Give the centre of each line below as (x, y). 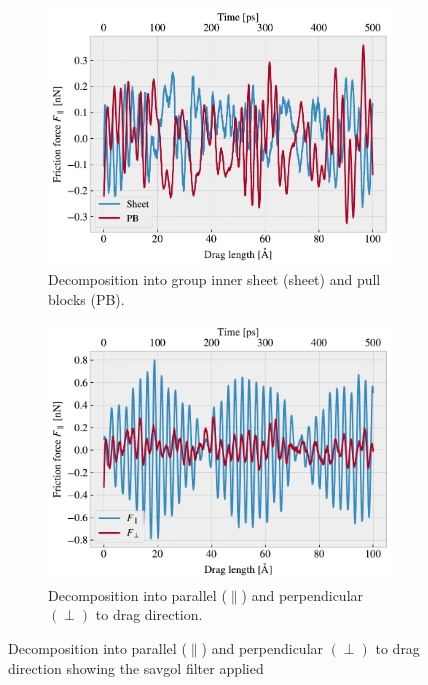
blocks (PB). (86, 298)
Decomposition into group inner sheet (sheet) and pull (214, 279)
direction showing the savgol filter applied (136, 667)
